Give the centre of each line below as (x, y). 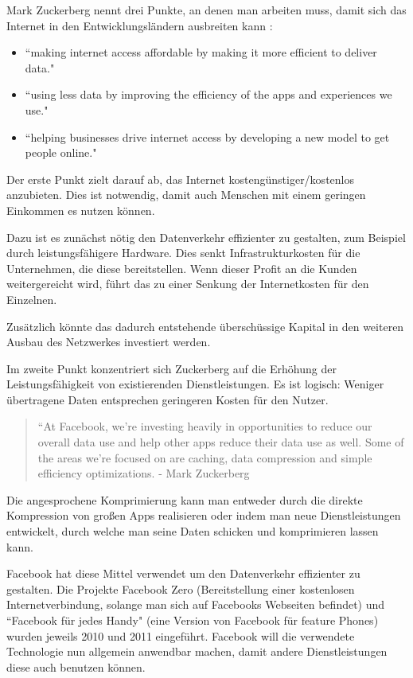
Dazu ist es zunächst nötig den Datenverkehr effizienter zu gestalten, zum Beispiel (206, 237)
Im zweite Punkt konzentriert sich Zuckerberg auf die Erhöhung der (171, 368)
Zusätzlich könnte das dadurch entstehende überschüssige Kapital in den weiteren (205, 326)
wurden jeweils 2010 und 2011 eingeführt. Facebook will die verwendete (181, 635)
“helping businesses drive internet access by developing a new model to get (207, 136)
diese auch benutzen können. (76, 666)
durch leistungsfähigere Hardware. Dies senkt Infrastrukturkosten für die (183, 253)
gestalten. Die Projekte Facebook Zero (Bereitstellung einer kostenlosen (181, 588)
